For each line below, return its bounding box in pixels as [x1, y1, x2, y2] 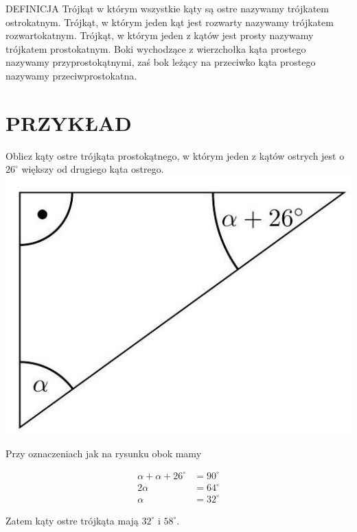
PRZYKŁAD [5, 108, 132, 136]
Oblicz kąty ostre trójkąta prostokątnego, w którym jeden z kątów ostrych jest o [5, 148, 345, 162]
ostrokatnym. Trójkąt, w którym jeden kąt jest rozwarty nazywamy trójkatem [5, 14, 334, 29]
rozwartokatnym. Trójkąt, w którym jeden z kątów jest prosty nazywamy [5, 28, 314, 43]
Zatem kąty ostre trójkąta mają [5, 513, 139, 527]
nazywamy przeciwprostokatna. [5, 68, 137, 82]
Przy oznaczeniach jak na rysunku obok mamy [5, 446, 202, 460]
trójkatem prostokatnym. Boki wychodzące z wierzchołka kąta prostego [5, 41, 306, 56]
